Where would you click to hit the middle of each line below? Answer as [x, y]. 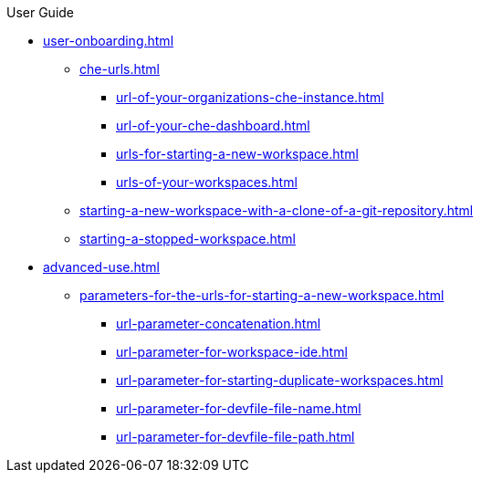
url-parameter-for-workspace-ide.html [232, 352]
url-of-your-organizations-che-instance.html [250, 97]
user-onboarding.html [109, 41]
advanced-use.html [101, 267]
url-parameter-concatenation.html [219, 323]
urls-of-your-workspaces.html [207, 182]
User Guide [41, 12]
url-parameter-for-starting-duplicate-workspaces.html [280, 380]
